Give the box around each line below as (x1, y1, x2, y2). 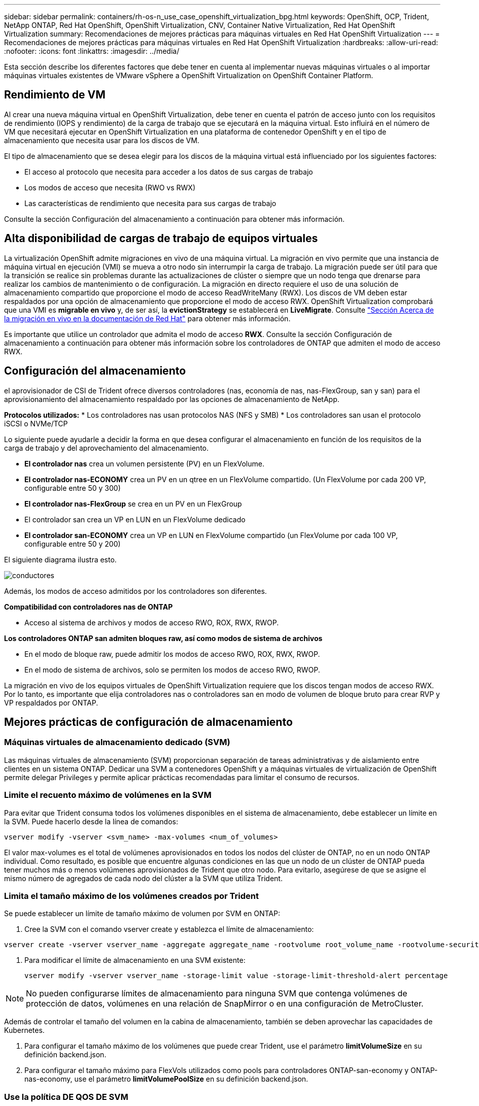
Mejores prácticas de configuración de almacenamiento (4, 715, 293, 728)
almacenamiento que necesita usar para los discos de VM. (4, 136, 199, 145)
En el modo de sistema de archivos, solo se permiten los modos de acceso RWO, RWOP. (24, 665, 320, 674)
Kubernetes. (4, 1026, 45, 1035)
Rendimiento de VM (4, 88, 106, 102)
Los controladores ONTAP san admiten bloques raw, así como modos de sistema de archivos (4, 633, 323, 643)
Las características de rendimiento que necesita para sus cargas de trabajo (24, 198, 277, 208)
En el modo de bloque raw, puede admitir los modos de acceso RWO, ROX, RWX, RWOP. (24, 649, 320, 658)
